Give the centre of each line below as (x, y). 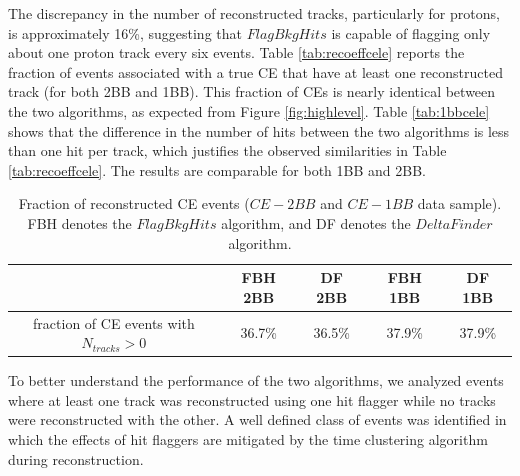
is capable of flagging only (411, 32)
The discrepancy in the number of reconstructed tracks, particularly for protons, (254, 13)
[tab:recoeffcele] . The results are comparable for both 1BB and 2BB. (217, 169)
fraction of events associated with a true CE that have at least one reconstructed (255, 71)
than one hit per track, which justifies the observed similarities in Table (227, 150)
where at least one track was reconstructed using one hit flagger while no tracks (252, 399)
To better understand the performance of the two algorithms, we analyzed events (256, 380)
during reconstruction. (76, 458)
